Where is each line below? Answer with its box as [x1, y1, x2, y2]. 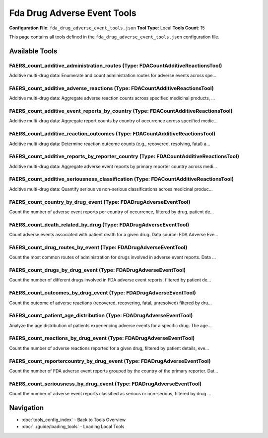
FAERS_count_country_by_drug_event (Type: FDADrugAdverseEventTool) [9, 198, 191, 205]
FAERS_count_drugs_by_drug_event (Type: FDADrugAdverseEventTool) [9, 266, 186, 273]
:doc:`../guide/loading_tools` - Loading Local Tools [21, 424, 125, 430]
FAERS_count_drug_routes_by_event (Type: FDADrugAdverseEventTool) [9, 244, 188, 251]
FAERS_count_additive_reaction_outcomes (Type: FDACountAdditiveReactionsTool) [9, 130, 216, 137]
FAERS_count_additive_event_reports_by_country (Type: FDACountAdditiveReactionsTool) [9, 107, 233, 114]
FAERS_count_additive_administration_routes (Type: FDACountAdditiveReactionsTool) [9, 62, 222, 69]
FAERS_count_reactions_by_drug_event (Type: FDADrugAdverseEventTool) [9, 335, 195, 342]
